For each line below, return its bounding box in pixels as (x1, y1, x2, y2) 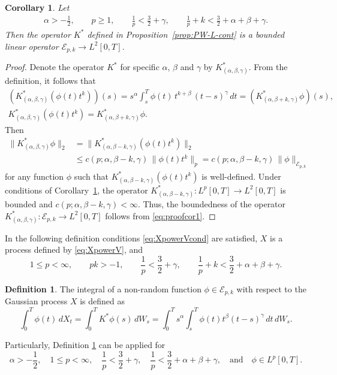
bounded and (5, 197, 53, 210)
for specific (120, 61, 160, 73)
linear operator (5, 40, 59, 52)
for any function (5, 170, 64, 182)
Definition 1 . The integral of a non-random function (5, 283, 201, 295)
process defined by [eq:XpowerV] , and (5, 243, 143, 256)
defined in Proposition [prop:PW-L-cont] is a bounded (87, 28, 285, 40)
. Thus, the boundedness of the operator (137, 197, 286, 210)
